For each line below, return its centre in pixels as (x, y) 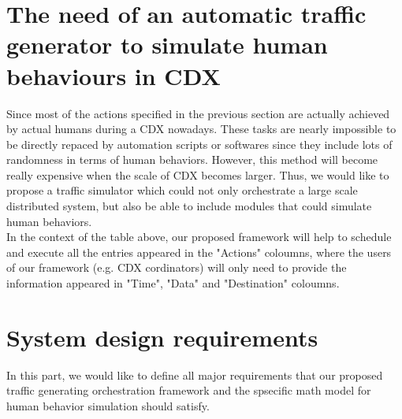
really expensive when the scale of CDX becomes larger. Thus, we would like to (198, 174)
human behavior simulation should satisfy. (108, 405)
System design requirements (162, 337)
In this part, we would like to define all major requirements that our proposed (195, 375)
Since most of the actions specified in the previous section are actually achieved (198, 113)
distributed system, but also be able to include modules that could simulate (189, 206)
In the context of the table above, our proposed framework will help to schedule (199, 237)
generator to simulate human (167, 44)
